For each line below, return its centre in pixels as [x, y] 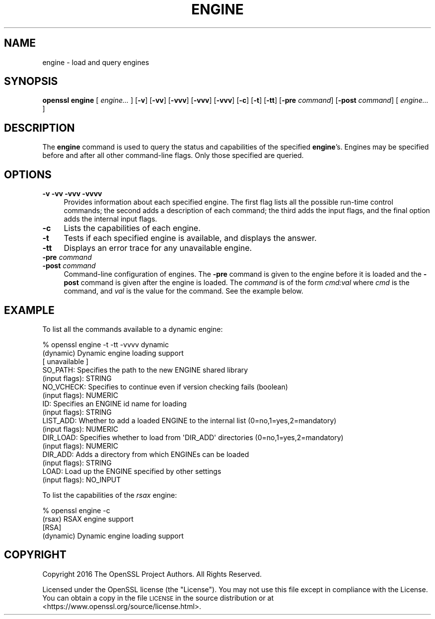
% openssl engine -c [76, 510]
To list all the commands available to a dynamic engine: [133, 329]
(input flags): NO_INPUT [82, 479]
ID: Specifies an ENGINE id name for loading [114, 403]
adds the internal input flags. [110, 219]
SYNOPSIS [31, 81]
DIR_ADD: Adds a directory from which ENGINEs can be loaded [146, 454]
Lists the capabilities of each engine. [132, 228]
